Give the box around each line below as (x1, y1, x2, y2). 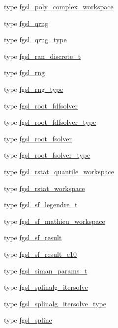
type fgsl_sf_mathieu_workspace (4, 216, 105, 226)
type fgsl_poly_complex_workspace (4, 1, 114, 11)
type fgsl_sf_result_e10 (4, 248, 77, 259)
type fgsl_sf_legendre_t (4, 199, 78, 210)
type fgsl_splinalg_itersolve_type (4, 298, 106, 308)
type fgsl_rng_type (4, 83, 63, 94)
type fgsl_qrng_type (4, 34, 67, 45)
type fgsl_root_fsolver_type (4, 150, 90, 160)
